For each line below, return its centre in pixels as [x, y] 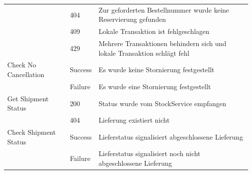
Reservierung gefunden [132, 19]
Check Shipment [31, 132]
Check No [22, 65]
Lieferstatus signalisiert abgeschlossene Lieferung [171, 136]
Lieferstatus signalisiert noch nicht [150, 153]
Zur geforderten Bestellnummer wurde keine [164, 9]
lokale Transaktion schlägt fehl [144, 53]
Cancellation [26, 74]
